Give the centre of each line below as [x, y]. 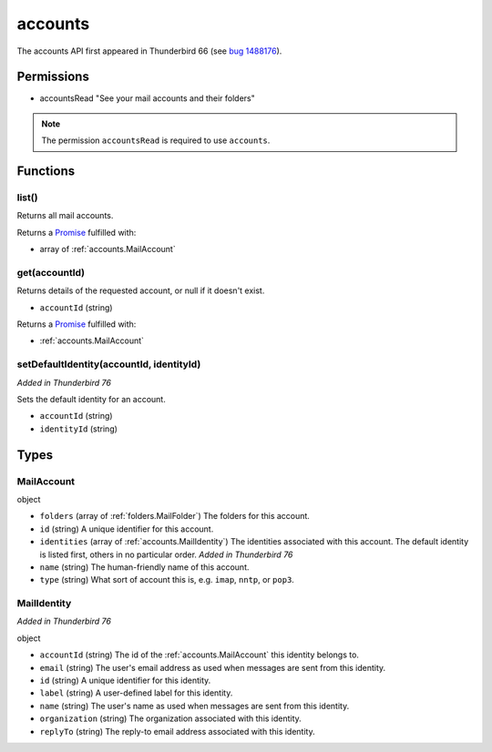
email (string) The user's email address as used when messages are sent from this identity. [213, 667]
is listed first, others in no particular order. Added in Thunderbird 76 [166, 554]
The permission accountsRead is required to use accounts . [156, 140]
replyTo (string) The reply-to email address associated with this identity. [177, 731]
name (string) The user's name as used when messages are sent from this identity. [195, 706]
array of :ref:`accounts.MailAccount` [108, 249]
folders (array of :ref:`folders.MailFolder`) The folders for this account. [174, 516]
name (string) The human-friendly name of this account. [144, 567]
